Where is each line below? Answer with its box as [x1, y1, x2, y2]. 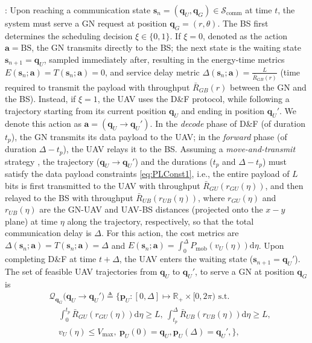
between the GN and [230, 80, 307, 93]
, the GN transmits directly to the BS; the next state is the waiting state [31, 41, 301, 54]
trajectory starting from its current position [5, 104, 167, 117]
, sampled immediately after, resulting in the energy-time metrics [43, 53, 285, 65]
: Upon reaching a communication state [5, 4, 151, 16]
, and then [265, 179, 304, 191]
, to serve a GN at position [195, 265, 294, 278]
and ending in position [181, 104, 264, 117]
